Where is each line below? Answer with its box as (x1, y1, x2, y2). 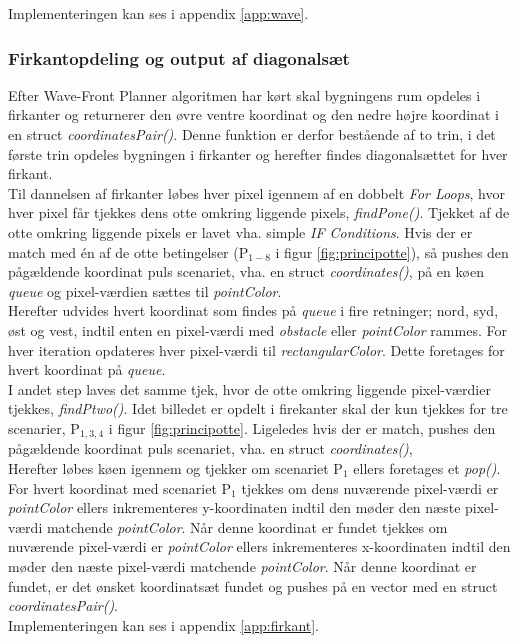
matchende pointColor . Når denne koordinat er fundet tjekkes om (46, 516, 448, 537)
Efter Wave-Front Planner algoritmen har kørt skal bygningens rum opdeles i (8, 84, 481, 105)
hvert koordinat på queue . (8, 359, 166, 380)
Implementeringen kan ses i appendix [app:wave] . (8, 3, 309, 23)
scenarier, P (8, 417, 80, 438)
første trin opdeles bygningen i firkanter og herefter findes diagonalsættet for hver (8, 143, 508, 164)
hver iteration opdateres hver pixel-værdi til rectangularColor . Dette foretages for (8, 339, 505, 360)
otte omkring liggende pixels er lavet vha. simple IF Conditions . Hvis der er (8, 221, 473, 242)
